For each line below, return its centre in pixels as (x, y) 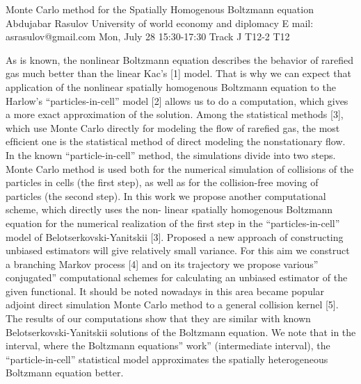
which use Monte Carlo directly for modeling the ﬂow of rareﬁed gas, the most (173, 127)
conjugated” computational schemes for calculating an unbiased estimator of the (177, 277)
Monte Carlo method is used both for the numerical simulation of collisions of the (180, 168)
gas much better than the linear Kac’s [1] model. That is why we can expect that (178, 73)
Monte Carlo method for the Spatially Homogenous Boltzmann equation (160, 9)
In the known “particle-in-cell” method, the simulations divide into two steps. (171, 155)
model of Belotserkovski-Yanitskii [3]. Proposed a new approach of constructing (175, 236)
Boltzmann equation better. (65, 373)
